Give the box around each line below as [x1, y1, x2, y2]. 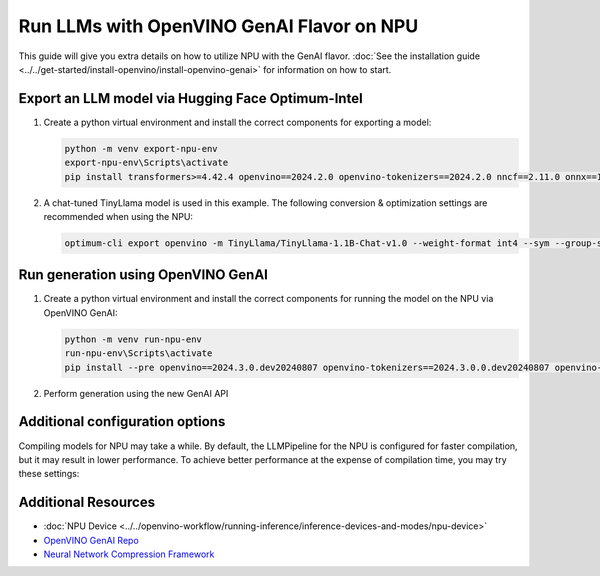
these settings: [18, 468, 80, 480]
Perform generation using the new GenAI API [43, 387, 229, 399]
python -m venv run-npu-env [64, 333, 202, 345]
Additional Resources [18, 494, 155, 511]
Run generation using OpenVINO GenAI [18, 266, 269, 284]
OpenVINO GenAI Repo [43, 534, 139, 546]
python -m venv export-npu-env [64, 143, 219, 154]
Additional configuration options [18, 413, 226, 430]
